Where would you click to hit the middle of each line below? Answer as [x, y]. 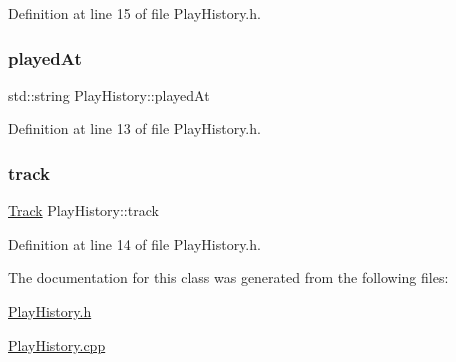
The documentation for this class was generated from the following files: [228, 277]
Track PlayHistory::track [83, 210]
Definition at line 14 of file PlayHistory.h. [134, 243]
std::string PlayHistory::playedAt [109, 94]
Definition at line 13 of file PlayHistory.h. [134, 128]
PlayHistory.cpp [57, 344]
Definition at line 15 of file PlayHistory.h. [134, 13]
